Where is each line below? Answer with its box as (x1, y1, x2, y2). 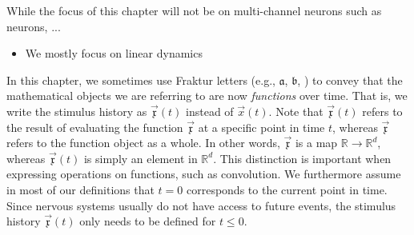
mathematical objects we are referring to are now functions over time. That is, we (6, 87, 408, 104)
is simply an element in (83, 149, 198, 166)
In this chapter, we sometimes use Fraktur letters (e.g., (6, 71, 275, 88)
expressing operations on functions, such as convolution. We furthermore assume (6, 165, 401, 182)
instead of (186, 102, 234, 119)
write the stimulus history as (6, 102, 147, 119)
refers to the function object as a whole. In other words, (6, 134, 280, 151)
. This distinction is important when (213, 149, 392, 166)
